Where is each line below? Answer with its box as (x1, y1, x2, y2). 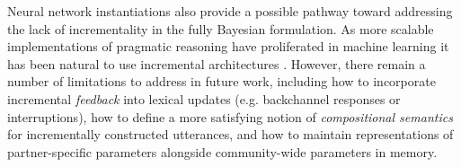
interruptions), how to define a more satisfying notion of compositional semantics (7, 107, 453, 126)
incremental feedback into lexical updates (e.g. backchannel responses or (7, 89, 401, 108)
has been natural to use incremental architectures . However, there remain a (7, 54, 426, 73)
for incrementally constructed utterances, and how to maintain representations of (7, 125, 454, 144)
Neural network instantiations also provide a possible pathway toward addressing (7, 2, 453, 20)
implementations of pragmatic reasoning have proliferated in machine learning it (7, 37, 449, 56)
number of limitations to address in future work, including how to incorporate (7, 72, 436, 91)
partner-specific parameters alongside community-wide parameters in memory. (7, 142, 438, 161)
